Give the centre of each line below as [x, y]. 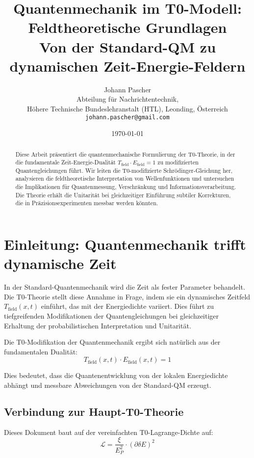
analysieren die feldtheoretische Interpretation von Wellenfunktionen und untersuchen [125, 178]
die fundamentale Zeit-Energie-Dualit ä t [65, 162]
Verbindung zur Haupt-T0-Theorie [94, 411]
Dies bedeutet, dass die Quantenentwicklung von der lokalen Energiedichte [116, 375]
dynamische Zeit [60, 263]
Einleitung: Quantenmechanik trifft [125, 244]
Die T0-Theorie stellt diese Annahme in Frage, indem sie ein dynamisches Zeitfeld [127, 296]
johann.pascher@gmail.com [127, 118]
